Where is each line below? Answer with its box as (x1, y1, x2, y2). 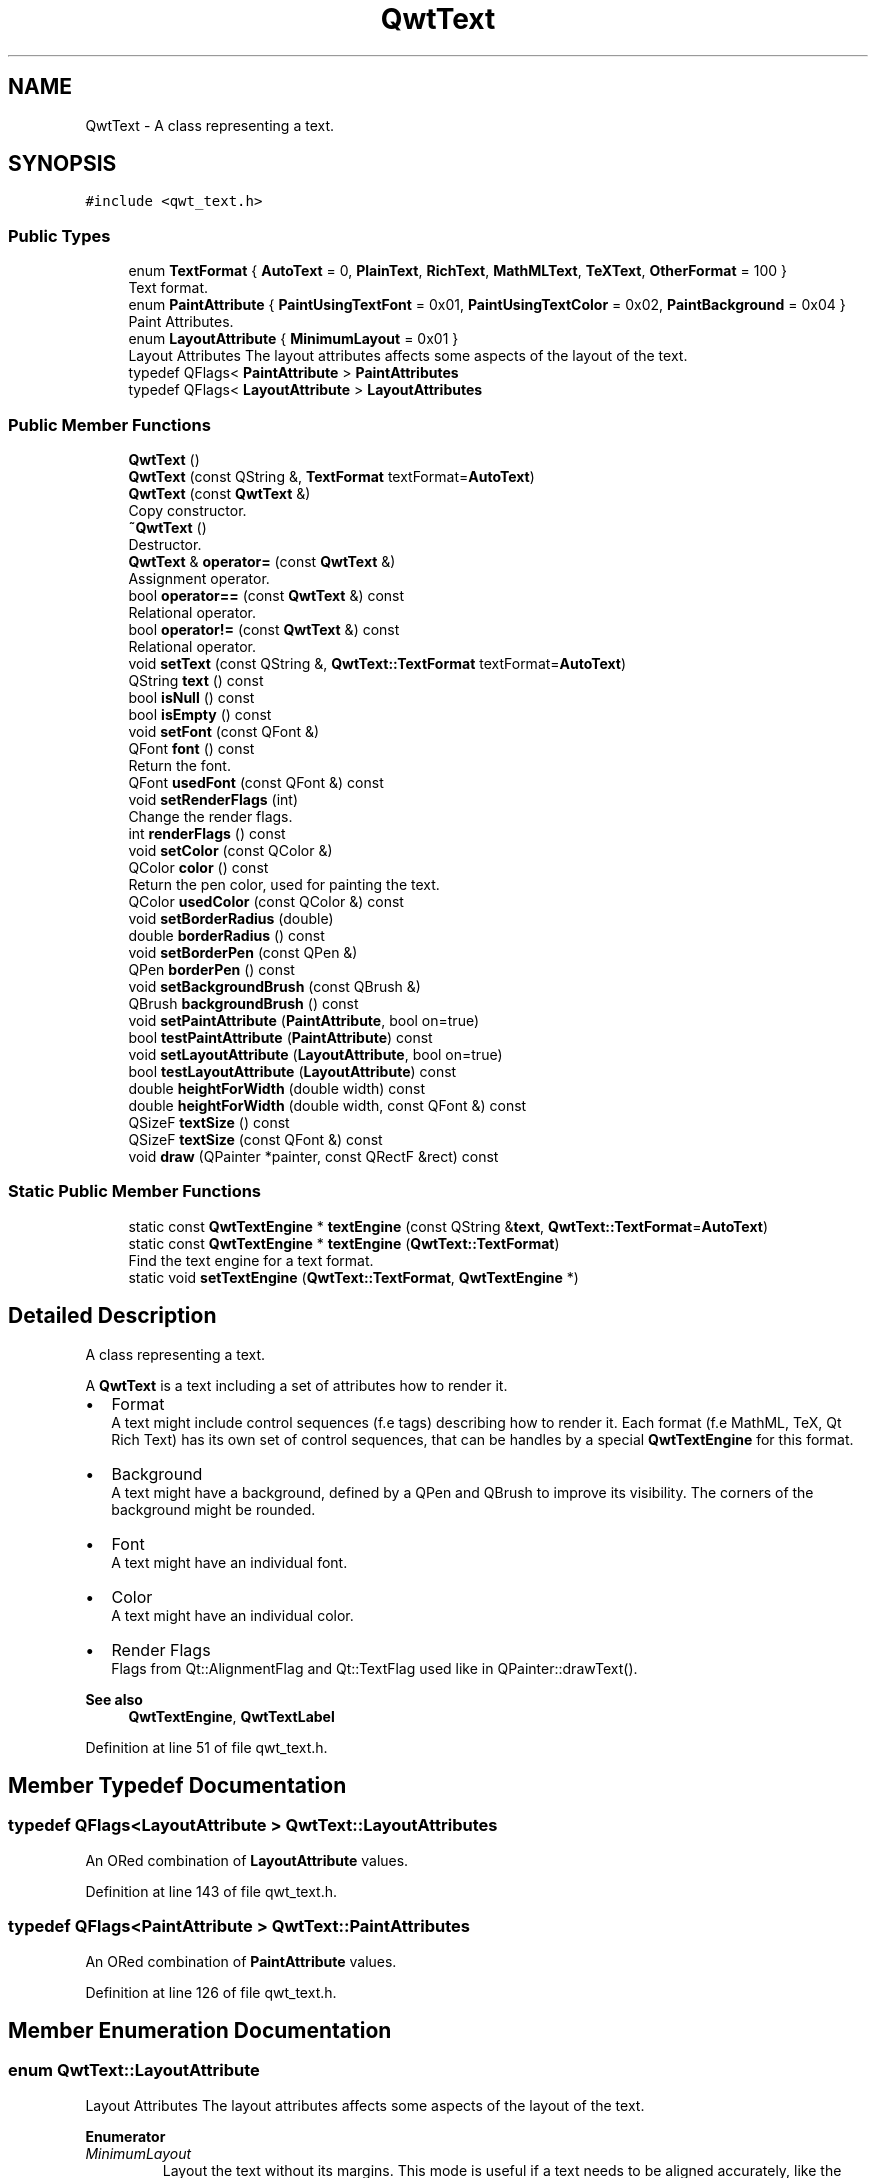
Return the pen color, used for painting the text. (128, 875, 440, 893)
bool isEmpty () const (128, 705, 272, 723)
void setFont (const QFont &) (128, 722, 320, 740)
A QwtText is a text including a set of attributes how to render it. (85, 1376, 508, 1394)
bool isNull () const (128, 688, 255, 706)
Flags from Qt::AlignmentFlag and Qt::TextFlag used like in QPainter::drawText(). (111, 1659, 638, 1677)
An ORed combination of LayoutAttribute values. (85, 1851, 409, 1869)
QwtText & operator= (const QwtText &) (128, 552, 396, 570)
